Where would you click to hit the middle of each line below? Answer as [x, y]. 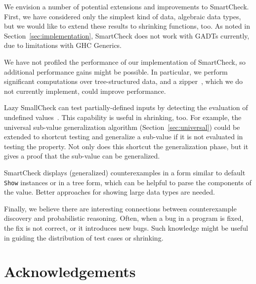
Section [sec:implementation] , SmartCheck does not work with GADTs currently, [127, 35]
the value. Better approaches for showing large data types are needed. [109, 192]
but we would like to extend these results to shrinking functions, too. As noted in [127, 26]
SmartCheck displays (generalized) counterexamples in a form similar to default [125, 172]
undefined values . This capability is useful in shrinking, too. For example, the [123, 117]
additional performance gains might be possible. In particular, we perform [116, 71]
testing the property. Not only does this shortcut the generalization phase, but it [126, 146]
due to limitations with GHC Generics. [63, 45]
